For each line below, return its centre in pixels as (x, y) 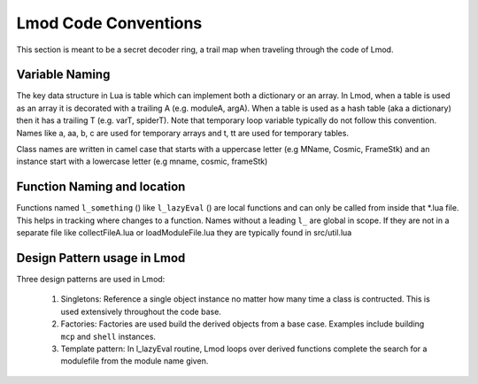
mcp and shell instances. (108, 336)
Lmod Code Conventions (109, 23)
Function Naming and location (101, 187)
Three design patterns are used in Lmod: (91, 279)
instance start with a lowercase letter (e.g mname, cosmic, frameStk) (142, 161)
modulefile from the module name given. (135, 361)
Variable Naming (63, 75)
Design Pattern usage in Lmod (101, 258)
